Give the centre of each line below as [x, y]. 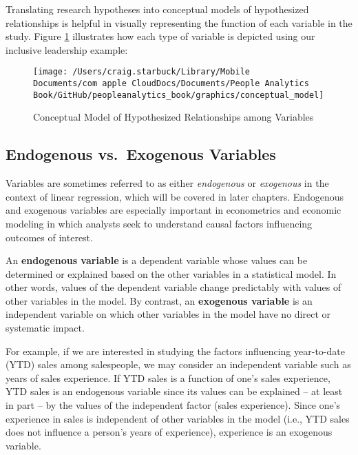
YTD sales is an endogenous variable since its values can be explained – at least [174, 391]
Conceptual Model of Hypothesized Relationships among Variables [173, 117]
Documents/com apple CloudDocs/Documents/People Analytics [171, 84]
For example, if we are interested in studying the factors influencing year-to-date [175, 351]
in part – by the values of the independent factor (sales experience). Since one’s [173, 405]
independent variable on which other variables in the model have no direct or [168, 314]
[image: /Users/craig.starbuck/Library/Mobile [141, 72]
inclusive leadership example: [67, 49]
